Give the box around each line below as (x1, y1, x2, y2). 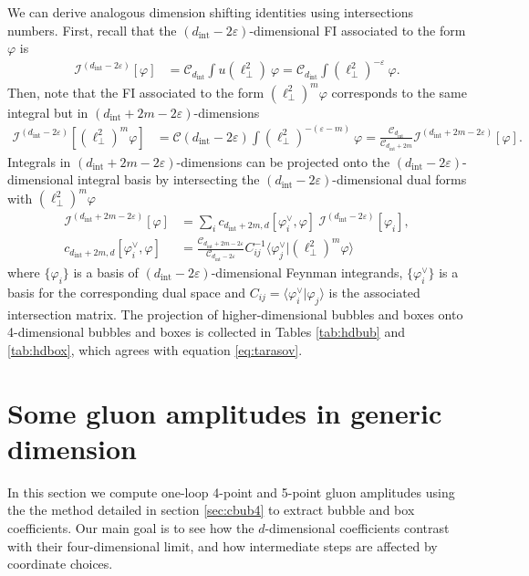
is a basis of (73, 263, 139, 282)
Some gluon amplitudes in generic (7, 393, 442, 431)
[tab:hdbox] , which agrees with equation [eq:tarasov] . (7, 340, 303, 359)
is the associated (328, 282, 420, 301)
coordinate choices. (7, 554, 113, 573)
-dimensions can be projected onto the (176, 152, 390, 171)
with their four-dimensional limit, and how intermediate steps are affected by (7, 536, 438, 555)
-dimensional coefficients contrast (264, 518, 450, 537)
